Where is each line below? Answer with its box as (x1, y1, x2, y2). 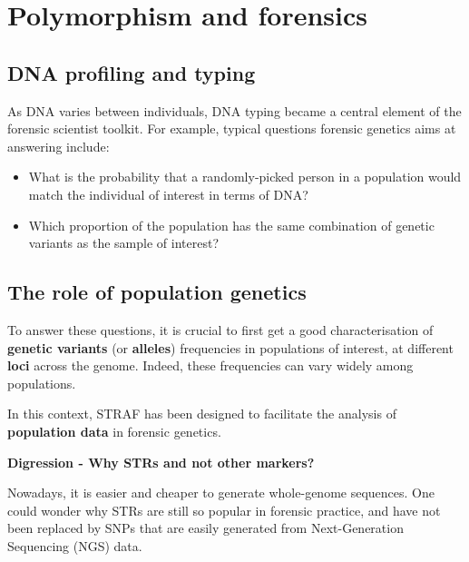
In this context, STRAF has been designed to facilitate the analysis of (7, 404, 396, 423)
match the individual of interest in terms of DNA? (28, 184, 308, 203)
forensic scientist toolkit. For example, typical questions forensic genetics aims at (7, 119, 456, 138)
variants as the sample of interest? (28, 233, 219, 252)
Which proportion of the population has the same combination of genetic (28, 215, 435, 234)
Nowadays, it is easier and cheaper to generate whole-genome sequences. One (7, 483, 435, 502)
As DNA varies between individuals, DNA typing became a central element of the (7, 101, 462, 120)
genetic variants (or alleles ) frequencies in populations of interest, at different (7, 338, 454, 357)
